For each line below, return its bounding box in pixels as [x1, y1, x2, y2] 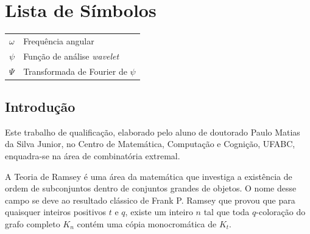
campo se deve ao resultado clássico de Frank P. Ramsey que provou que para [5, 193, 295, 206]
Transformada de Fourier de [23, 64, 127, 77]
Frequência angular [23, 34, 94, 47]
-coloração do [256, 205, 306, 218]
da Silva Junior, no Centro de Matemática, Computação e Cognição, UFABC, [5, 137, 295, 150]
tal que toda [203, 205, 250, 218]
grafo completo [5, 218, 60, 230]
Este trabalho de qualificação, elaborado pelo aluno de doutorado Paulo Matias [5, 125, 300, 138]
